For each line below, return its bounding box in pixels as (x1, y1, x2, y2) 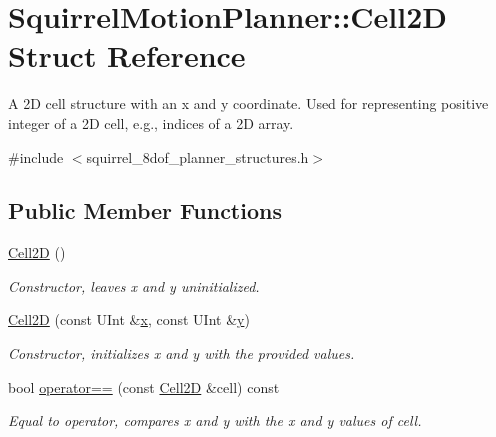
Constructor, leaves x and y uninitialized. (8, 275, 260, 296)
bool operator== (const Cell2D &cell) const (8, 376, 280, 397)
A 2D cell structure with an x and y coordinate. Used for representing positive (8, 93, 489, 114)
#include (8, 146, 64, 167)
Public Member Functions (8, 195, 282, 226)
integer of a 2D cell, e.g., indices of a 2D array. (8, 112, 294, 133)
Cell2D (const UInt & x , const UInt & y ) (8, 309, 250, 330)
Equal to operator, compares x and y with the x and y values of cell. (8, 410, 422, 431)
